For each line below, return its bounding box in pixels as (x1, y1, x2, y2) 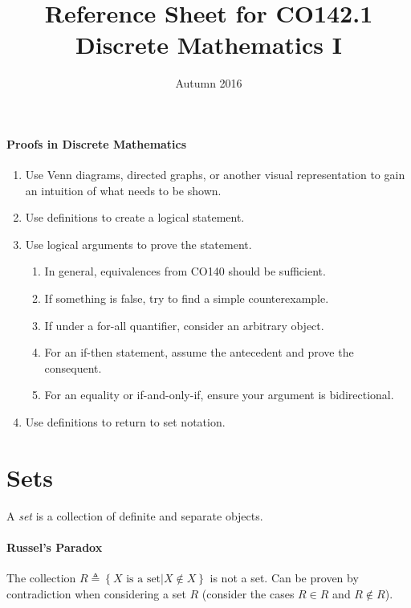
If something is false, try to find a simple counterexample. (44, 290, 329, 307)
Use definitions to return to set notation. (25, 414, 226, 430)
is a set (126, 573, 161, 586)
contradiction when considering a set (6, 585, 186, 602)
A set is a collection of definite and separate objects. (6, 507, 263, 524)
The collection (6, 569, 76, 586)
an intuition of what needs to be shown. (25, 182, 222, 198)
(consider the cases (201, 585, 295, 602)
